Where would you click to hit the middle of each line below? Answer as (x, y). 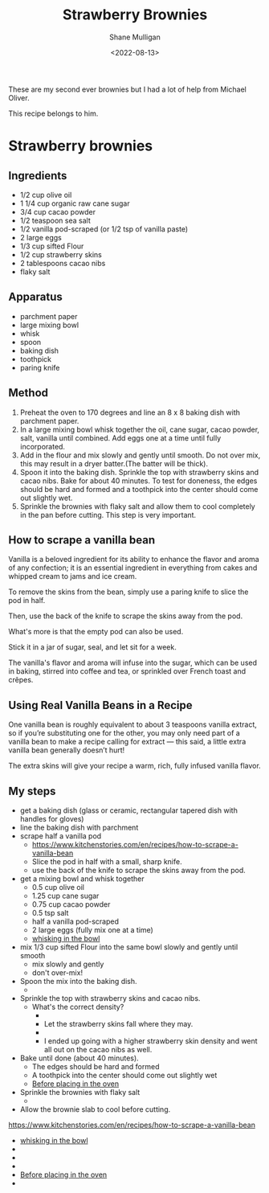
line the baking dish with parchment (79, 827)
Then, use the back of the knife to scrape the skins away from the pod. (126, 616)
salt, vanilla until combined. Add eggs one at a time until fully (120, 438)
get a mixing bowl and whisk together (82, 879)
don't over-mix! (57, 973)
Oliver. (19, 97)
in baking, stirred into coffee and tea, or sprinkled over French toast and (127, 671)
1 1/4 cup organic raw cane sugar (75, 203)
